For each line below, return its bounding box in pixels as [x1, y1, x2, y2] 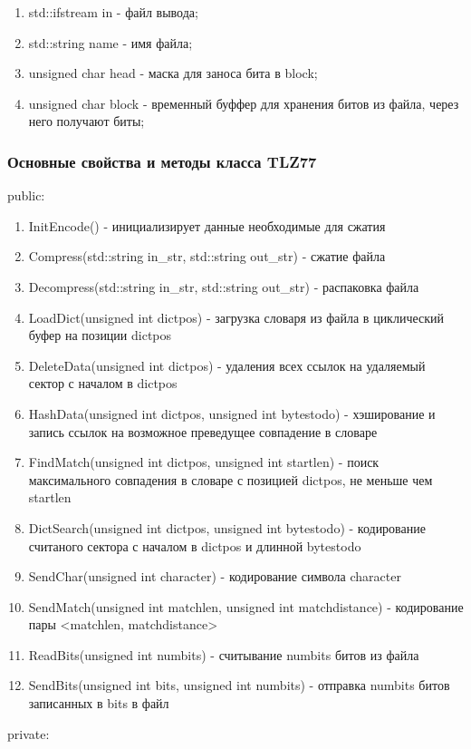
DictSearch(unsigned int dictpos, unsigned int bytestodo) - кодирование [28, 518, 426, 537]
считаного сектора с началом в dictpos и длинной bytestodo [28, 536, 361, 555]
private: [7, 724, 50, 743]
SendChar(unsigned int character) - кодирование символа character [28, 567, 401, 586]
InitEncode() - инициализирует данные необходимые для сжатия [28, 216, 386, 235]
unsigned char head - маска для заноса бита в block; [28, 63, 318, 83]
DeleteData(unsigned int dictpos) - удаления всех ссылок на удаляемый [28, 355, 426, 374]
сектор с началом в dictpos [28, 374, 178, 393]
